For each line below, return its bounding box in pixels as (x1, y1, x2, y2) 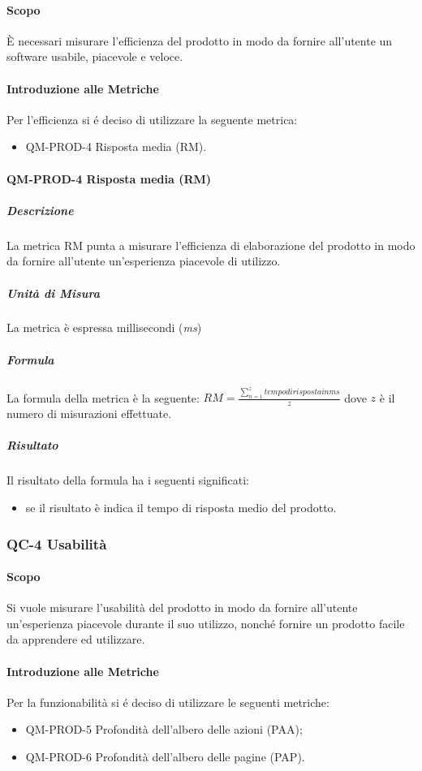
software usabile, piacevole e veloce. (6, 48, 183, 65)
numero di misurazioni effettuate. (6, 405, 172, 422)
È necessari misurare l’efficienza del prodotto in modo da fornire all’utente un (6, 32, 393, 49)
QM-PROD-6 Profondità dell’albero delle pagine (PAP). (25, 748, 305, 765)
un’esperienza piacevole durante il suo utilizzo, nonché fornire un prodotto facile (6, 614, 405, 631)
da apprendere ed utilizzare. (6, 631, 145, 648)
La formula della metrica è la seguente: (6, 389, 200, 406)
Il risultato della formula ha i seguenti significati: (6, 472, 249, 489)
